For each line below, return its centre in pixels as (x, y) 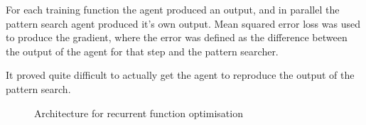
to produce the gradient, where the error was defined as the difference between (177, 37)
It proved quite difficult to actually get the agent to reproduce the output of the (180, 75)
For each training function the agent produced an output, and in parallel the (173, 9)
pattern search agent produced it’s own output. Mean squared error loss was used (183, 23)
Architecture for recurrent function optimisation (139, 113)
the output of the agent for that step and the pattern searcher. (142, 51)
